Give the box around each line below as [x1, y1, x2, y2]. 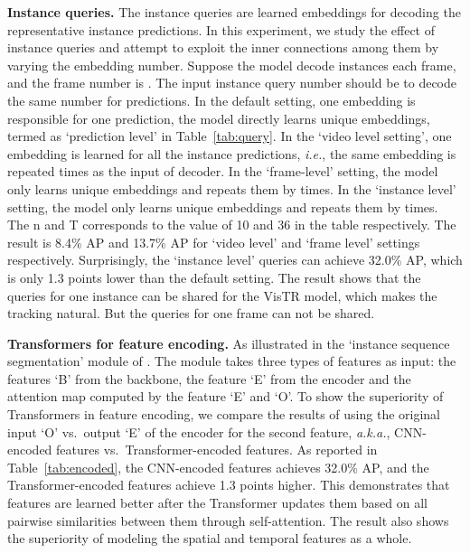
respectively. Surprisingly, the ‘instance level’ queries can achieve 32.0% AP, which [7, 250, 463, 269]
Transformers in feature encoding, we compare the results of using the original [7, 405, 440, 424]
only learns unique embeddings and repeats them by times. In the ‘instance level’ [7, 179, 456, 198]
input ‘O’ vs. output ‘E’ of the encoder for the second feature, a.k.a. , [7, 422, 390, 441]
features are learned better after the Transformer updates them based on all [7, 493, 428, 512]
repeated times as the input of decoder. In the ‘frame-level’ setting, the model [7, 162, 438, 181]
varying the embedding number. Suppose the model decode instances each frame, [7, 55, 456, 74]
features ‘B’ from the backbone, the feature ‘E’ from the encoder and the [7, 369, 411, 388]
